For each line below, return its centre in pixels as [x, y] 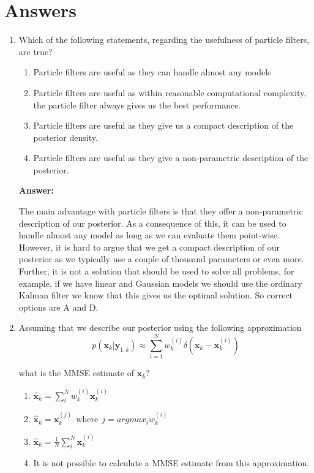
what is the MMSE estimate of [76, 373]
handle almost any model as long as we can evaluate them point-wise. [149, 235]
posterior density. [65, 137]
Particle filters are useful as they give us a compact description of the [163, 125]
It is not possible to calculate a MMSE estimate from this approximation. [171, 463]
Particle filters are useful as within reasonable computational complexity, [170, 92]
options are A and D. [58, 307]
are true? [36, 51]
